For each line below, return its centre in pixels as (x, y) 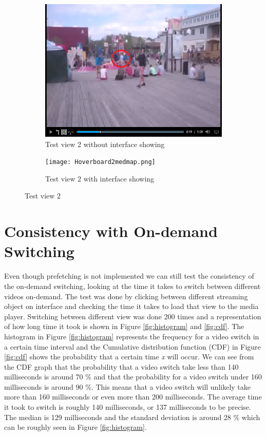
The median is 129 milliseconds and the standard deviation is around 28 (118, 417)
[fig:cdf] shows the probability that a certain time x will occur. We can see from (129, 357)
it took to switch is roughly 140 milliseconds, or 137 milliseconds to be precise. (128, 407)
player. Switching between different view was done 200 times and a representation (133, 316)
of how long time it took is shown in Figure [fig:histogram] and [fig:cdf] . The (124, 326)
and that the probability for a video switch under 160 (178, 377)
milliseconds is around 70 (44, 377)
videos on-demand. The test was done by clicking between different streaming (126, 296)
